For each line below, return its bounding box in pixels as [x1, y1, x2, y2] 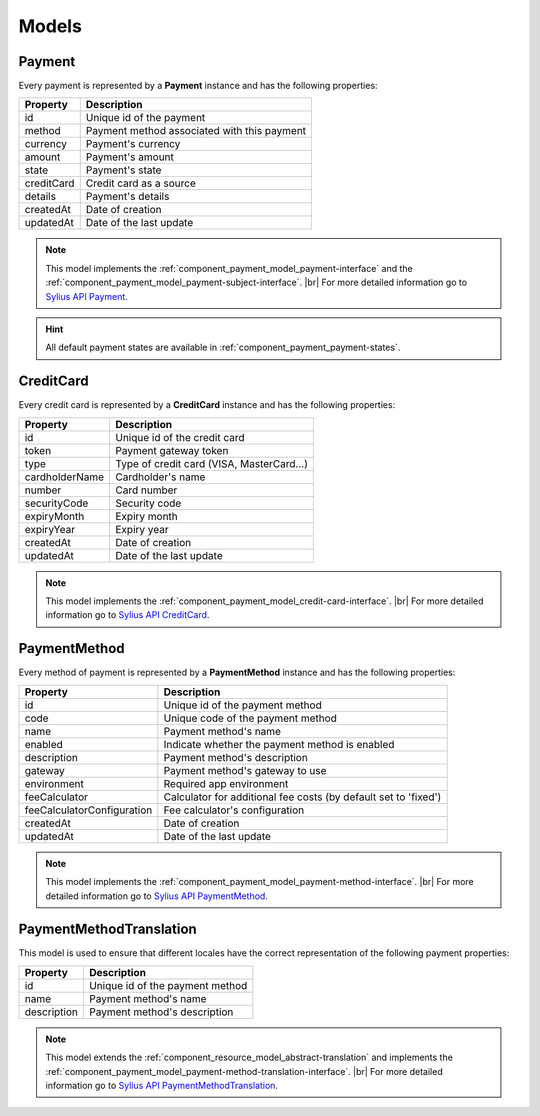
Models [18, 15, 82, 37]
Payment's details [85, 190, 170, 204]
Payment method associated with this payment [85, 124, 307, 138]
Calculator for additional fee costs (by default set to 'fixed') [163, 790, 442, 804]
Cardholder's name [115, 470, 206, 484]
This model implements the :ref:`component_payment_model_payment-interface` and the [45, 262, 414, 274]
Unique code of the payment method [163, 711, 337, 725]
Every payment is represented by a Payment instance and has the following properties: [18, 80, 379, 92]
